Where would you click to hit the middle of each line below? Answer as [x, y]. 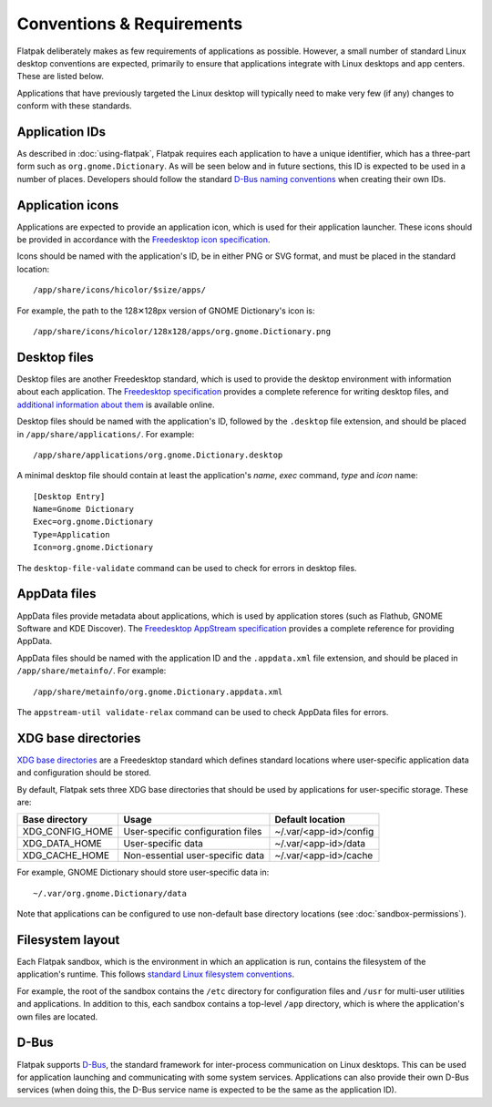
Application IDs [61, 132]
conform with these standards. [74, 106]
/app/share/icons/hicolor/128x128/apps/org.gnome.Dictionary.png [182, 332]
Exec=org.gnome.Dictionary [93, 522]
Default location [310, 820]
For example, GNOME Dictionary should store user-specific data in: [143, 872]
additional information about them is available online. [116, 405]
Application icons [68, 205]
